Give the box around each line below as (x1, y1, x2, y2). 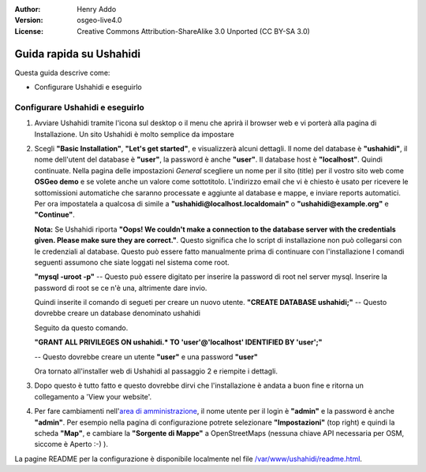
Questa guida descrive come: (14, 68, 110, 77)
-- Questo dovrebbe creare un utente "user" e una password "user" (34, 351, 258, 362)
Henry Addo (77, 5, 117, 13)
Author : (14, 5, 41, 13)
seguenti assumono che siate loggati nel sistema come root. (34, 257, 230, 267)
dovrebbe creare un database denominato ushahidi (34, 308, 201, 318)
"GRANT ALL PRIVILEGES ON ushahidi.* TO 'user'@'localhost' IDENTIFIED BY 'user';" (34, 337, 323, 347)
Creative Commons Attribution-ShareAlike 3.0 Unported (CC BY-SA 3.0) (77, 26, 311, 35)
